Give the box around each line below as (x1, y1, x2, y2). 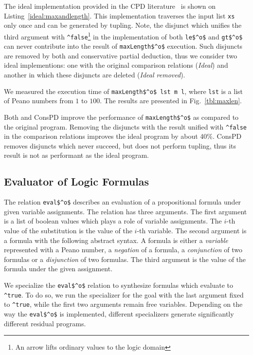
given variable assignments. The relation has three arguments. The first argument (4, 206, 247, 216)
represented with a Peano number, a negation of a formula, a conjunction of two (4, 244, 242, 255)
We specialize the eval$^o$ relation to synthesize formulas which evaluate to (4, 280, 234, 290)
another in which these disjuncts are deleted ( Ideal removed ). (4, 70, 185, 79)
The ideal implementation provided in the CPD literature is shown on (4, 1, 216, 11)
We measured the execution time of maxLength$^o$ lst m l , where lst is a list (4, 86, 243, 96)
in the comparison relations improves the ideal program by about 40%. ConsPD (4, 131, 242, 141)
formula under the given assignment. (4, 263, 113, 274)
